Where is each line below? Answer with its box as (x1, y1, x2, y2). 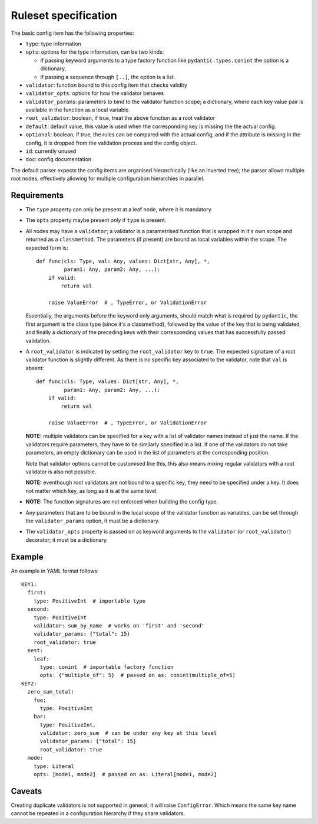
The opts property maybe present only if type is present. (25, 217, 167, 224)
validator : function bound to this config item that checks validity (25, 81, 188, 89)
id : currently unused (25, 148, 77, 155)
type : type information (25, 40, 82, 47)
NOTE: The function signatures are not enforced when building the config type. (25, 498, 218, 505)
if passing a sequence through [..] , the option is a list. (40, 73, 175, 80)
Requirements (11, 191, 64, 200)
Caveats (11, 786, 42, 796)
